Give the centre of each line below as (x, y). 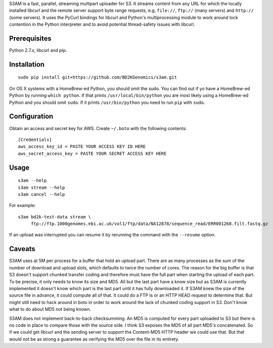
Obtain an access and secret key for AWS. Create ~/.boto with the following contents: (98, 128)
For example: (23, 206)
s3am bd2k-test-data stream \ (55, 217)
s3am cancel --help (42, 194)
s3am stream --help (42, 187)
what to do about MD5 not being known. (50, 309)
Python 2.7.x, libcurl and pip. (38, 50)
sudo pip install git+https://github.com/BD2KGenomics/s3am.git (98, 77)
